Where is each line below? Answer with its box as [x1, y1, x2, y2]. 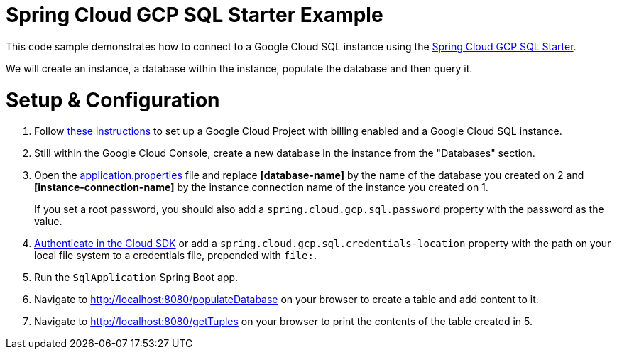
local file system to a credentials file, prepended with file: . [34, 249, 317, 262]
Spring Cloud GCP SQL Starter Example [6, 3, 383, 27]
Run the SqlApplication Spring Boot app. [34, 271, 239, 284]
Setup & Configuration [6, 87, 220, 112]
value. [34, 215, 62, 228]
